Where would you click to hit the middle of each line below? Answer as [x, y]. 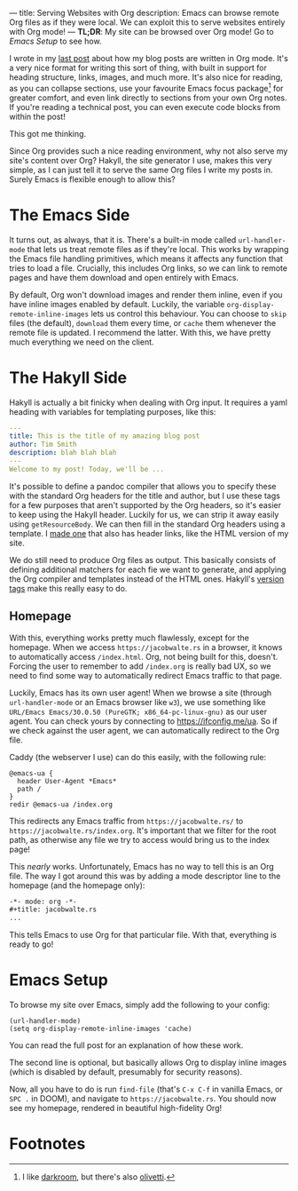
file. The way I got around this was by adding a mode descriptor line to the [145, 876]
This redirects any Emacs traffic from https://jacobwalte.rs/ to [126, 821]
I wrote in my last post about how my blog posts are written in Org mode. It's [149, 58]
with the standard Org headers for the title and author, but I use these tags [145, 496]
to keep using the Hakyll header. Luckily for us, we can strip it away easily [144, 514]
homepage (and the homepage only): [77, 885]
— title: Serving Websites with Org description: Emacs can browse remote [144, 13]
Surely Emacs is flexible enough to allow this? [92, 179]
